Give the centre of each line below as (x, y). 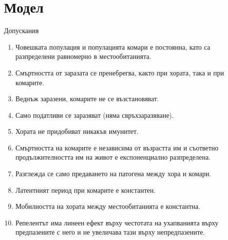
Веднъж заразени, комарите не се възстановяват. (87, 99)
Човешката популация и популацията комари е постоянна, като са (113, 46)
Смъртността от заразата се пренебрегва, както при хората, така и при (120, 72)
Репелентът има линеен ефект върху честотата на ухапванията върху (117, 222)
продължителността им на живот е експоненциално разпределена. (113, 157)
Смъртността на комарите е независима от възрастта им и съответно (117, 147)
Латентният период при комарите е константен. (85, 190)
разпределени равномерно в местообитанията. (83, 56)
